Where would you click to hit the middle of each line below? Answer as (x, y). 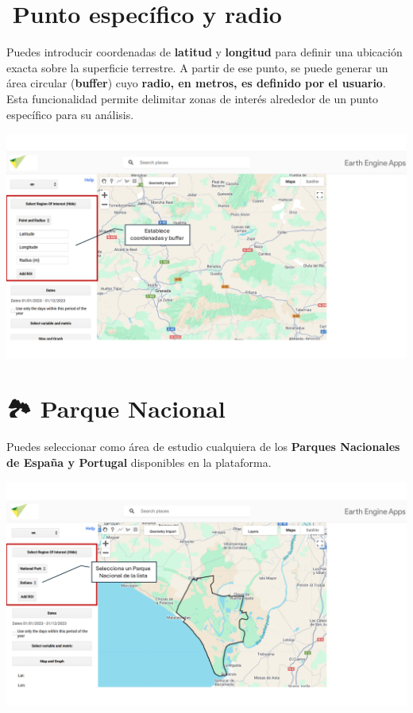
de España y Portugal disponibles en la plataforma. (139, 462)
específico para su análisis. (70, 114)
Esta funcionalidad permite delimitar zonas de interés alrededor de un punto (193, 98)
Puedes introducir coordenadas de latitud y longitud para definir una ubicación (205, 52)
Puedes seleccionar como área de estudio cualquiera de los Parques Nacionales (203, 447)
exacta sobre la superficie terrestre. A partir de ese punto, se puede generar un (197, 67)
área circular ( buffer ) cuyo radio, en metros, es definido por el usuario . (196, 83)
